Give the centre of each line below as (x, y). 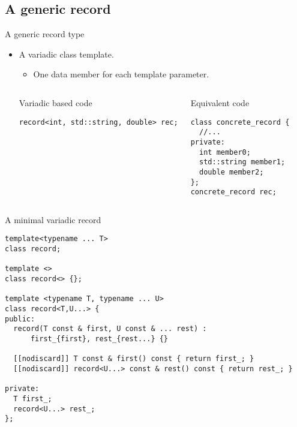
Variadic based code (55, 102)
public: (20, 319)
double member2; (232, 172)
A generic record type (45, 34)
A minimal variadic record (53, 219)
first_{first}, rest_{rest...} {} (99, 339)
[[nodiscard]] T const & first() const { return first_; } (134, 359)
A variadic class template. (66, 54)
